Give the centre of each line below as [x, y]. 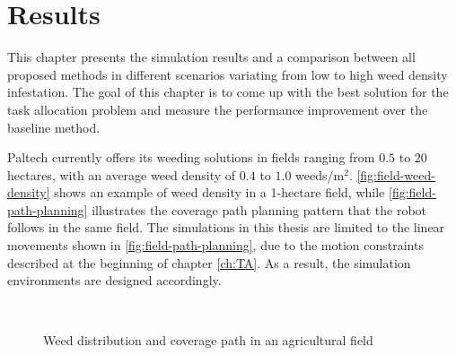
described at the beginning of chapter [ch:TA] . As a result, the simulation [209, 262]
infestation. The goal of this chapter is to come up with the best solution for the [228, 92]
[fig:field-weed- [396, 174]
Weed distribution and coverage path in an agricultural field [208, 340]
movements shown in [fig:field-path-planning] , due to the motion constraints [215, 245]
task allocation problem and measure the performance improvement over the [218, 109]
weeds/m [320, 174]
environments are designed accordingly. [114, 280]
